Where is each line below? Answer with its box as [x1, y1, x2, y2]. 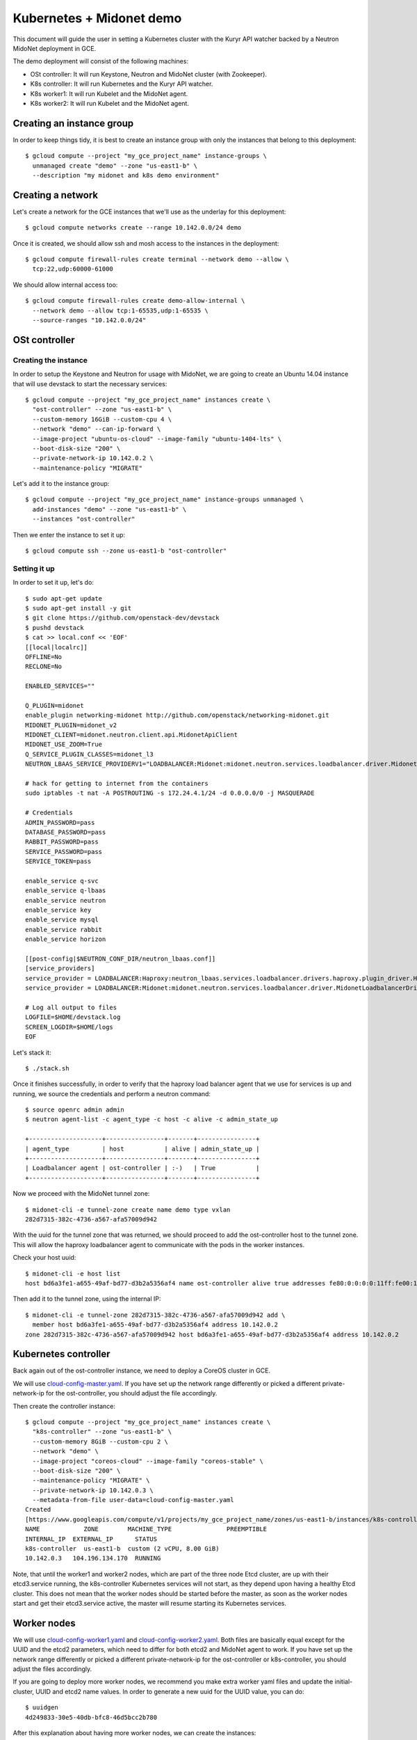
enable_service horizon [25, 935, 106, 943]
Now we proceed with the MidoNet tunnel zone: [13, 1189, 150, 1198]
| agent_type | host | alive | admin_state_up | [25, 1145, 260, 1153]
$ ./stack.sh [25, 1064, 69, 1072]
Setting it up [13, 564, 55, 574]
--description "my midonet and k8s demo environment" [32, 171, 220, 179]
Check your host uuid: [13, 1253, 76, 1262]
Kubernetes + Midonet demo [13, 10, 182, 26]
